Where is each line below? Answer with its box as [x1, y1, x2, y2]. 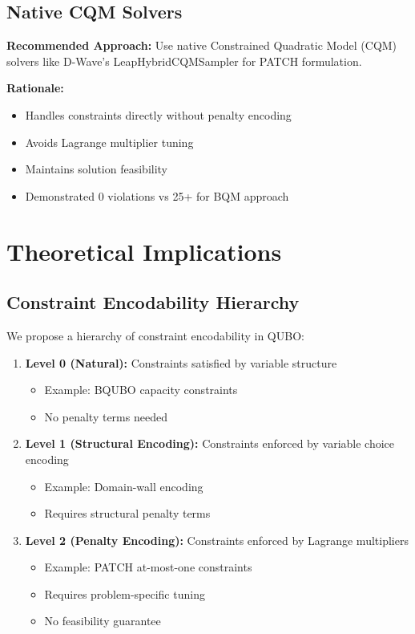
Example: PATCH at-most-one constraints [44, 559, 252, 575]
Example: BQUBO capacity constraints [44, 381, 238, 398]
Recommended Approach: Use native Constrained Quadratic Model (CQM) [6, 37, 397, 54]
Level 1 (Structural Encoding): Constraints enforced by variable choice [25, 435, 395, 452]
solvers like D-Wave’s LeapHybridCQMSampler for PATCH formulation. [6, 52, 362, 69]
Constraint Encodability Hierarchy [6, 290, 300, 315]
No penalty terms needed [44, 408, 167, 425]
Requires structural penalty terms [44, 505, 211, 522]
